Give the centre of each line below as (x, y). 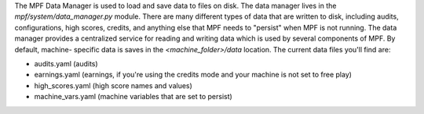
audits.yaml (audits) (66, 63)
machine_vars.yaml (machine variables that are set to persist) (133, 97)
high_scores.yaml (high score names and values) (113, 85)
